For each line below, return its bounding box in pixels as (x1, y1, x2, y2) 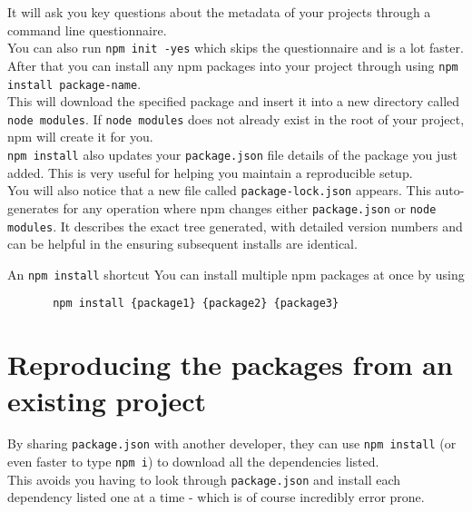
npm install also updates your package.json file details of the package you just (7, 145, 457, 163)
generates (7, 198, 59, 217)
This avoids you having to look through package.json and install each (7, 469, 401, 488)
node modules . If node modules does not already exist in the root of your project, (7, 109, 465, 128)
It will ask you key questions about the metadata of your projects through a (7, 3, 431, 21)
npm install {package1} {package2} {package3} (53, 297, 339, 310)
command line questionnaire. (7, 20, 167, 39)
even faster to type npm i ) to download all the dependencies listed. (7, 452, 379, 471)
